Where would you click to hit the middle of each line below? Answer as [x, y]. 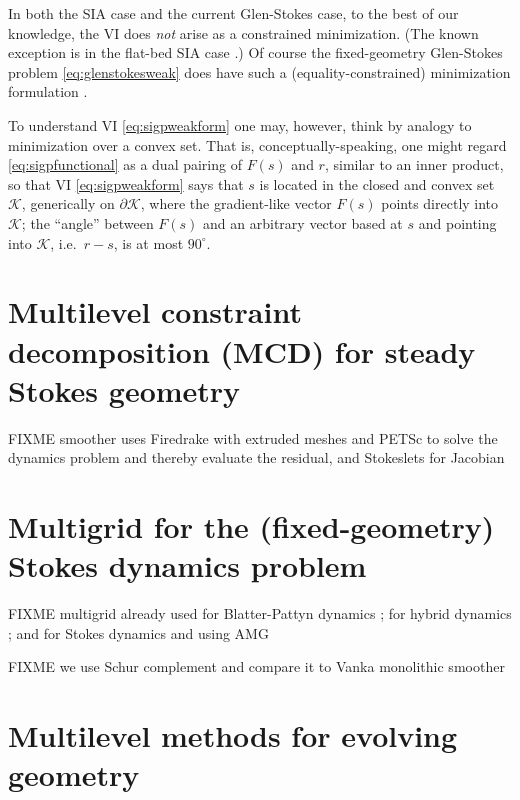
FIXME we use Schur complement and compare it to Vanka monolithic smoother [256, 666]
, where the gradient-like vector [236, 203]
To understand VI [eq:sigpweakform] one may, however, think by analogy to [240, 124]
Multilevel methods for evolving [233, 735]
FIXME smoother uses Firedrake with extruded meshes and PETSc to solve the [253, 437]
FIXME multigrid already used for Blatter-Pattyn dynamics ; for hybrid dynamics [260, 613]
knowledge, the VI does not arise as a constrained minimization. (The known [243, 32]
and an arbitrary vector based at [303, 222]
